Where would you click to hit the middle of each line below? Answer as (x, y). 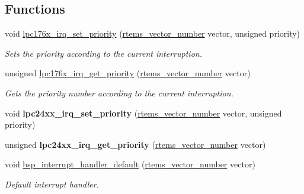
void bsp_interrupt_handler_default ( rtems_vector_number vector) (130, 164)
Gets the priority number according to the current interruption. (119, 93)
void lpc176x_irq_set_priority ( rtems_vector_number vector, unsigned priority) (153, 33)
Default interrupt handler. (52, 184)
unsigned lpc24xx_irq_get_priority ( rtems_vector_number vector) (135, 144)
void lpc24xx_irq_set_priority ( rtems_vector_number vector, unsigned (143, 113)
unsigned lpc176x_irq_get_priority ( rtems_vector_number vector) (128, 73)
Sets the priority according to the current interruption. (103, 53)
